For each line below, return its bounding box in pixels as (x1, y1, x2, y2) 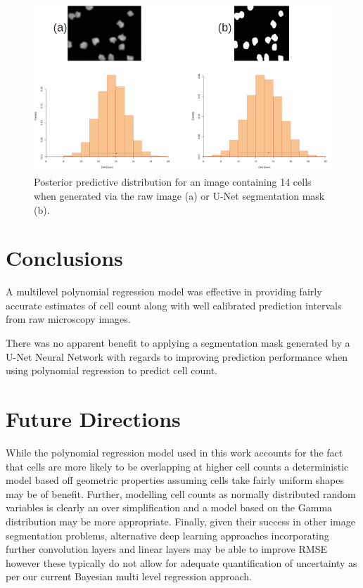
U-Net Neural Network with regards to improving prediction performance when (6, 349, 348, 364)
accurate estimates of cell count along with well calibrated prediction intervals (6, 298, 342, 312)
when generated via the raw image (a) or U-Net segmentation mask (34, 188, 325, 203)
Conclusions (6, 243, 123, 272)
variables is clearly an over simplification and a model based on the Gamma (6, 500, 333, 515)
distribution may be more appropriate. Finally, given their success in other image (6, 513, 355, 528)
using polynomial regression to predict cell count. (6, 363, 217, 378)
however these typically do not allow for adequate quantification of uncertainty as (6, 555, 357, 570)
